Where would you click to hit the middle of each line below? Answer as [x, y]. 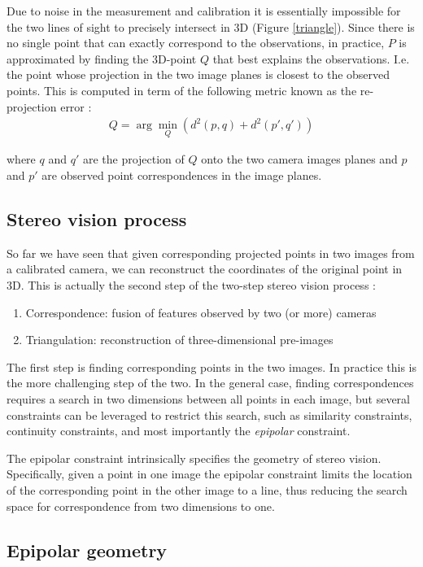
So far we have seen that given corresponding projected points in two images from [211, 253]
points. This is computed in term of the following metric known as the [182, 90]
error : [76, 106]
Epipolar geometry [87, 550]
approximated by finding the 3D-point [102, 58]
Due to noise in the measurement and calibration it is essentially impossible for [204, 11]
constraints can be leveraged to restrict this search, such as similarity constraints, [209, 414]
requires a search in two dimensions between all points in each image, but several [209, 398]
